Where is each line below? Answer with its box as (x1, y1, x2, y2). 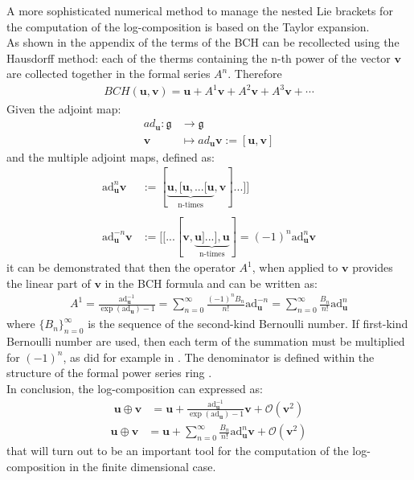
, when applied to (252, 259, 338, 276)
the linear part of (6, 274, 91, 291)
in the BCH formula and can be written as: (105, 274, 318, 291)
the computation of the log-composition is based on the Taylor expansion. (6, 18, 370, 35)
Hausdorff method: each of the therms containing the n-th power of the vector (6, 49, 391, 66)
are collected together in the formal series (6, 65, 211, 82)
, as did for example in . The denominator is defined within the (63, 348, 375, 365)
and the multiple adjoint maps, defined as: (6, 148, 215, 165)
